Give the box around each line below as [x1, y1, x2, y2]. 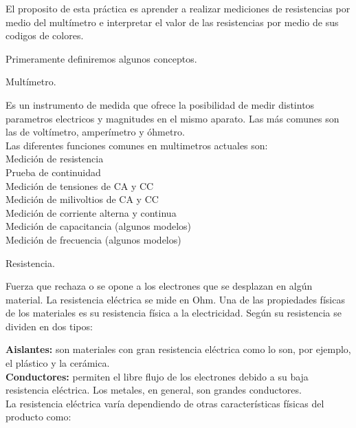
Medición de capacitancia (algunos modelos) [5, 219, 192, 233]
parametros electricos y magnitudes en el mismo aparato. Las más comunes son [5, 111, 340, 125]
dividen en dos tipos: [5, 319, 93, 333]
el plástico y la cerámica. [5, 356, 110, 370]
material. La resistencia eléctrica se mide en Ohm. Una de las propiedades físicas [5, 292, 345, 306]
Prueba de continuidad [5, 164, 101, 179]
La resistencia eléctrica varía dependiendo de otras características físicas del [5, 396, 324, 410]
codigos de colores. [5, 28, 84, 43]
